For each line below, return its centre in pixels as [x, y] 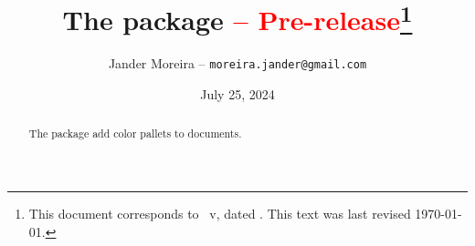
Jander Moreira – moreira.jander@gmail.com [237, 63]
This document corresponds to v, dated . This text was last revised [220, 214]
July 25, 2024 [237, 94]
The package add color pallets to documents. [135, 133]
